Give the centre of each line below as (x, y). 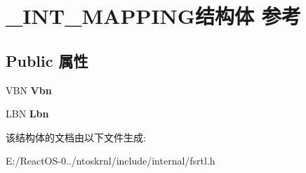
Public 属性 (47, 60)
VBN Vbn (29, 90)
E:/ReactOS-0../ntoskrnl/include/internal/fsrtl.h (111, 161)
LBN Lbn (27, 114)
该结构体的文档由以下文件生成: (76, 137)
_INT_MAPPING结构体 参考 (153, 16)
